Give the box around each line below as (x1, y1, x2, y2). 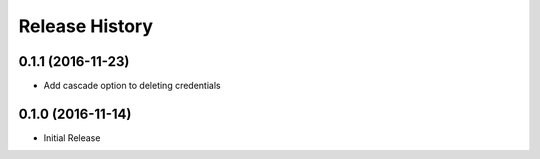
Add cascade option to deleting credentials (43, 80, 221, 92)
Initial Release (43, 131, 101, 144)
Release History (18, 15, 154, 37)
